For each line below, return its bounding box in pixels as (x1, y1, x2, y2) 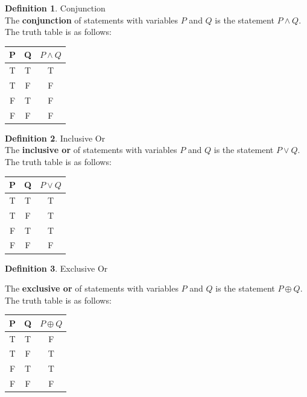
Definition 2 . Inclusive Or (5, 131, 106, 144)
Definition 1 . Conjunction (5, 2, 106, 14)
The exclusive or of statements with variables (5, 282, 179, 295)
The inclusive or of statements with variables (5, 143, 177, 156)
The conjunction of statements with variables (5, 13, 179, 26)
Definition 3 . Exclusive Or (5, 261, 108, 274)
